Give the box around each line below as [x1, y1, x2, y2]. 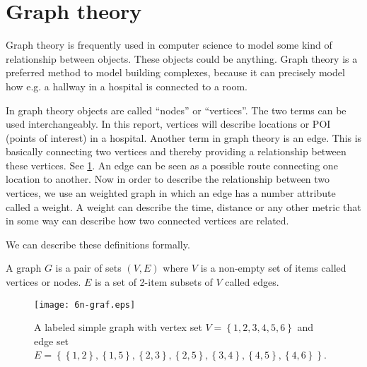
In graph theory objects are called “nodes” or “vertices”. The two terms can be [6, 102, 346, 117]
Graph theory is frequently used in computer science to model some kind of [6, 37, 332, 52]
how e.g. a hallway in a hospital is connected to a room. [6, 78, 248, 93]
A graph [6, 260, 42, 275]
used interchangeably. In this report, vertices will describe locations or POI [6, 116, 331, 131]
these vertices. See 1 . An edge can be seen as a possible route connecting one [6, 157, 338, 172]
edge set [34, 333, 69, 348]
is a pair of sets [55, 260, 122, 275]
